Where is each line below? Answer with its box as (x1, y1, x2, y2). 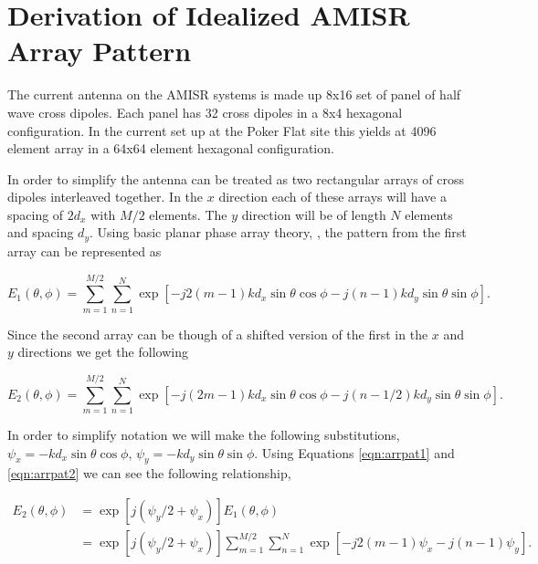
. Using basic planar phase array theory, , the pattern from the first (89, 223, 467, 242)
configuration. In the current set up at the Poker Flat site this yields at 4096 (7, 120, 437, 140)
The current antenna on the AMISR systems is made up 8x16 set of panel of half (7, 85, 461, 104)
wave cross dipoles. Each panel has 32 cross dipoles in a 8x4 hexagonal (7, 102, 403, 121)
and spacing (7, 223, 74, 242)
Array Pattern (7, 32, 192, 69)
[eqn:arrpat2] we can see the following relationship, (7, 464, 291, 483)
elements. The (149, 204, 227, 224)
